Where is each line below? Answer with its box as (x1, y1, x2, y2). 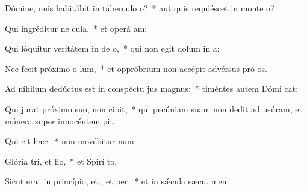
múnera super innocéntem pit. (5, 114, 116, 127)
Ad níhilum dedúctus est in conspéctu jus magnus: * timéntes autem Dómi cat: (5, 82, 299, 95)
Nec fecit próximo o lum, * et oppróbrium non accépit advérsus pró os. (5, 62, 267, 74)
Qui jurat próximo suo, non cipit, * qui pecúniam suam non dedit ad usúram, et (5, 102, 302, 115)
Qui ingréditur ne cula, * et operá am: (5, 22, 147, 34)
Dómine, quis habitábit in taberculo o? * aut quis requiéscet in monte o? (5, 2, 274, 14)
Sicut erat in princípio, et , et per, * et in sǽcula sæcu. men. (5, 175, 229, 187)
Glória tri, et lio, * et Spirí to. (5, 154, 117, 167)
